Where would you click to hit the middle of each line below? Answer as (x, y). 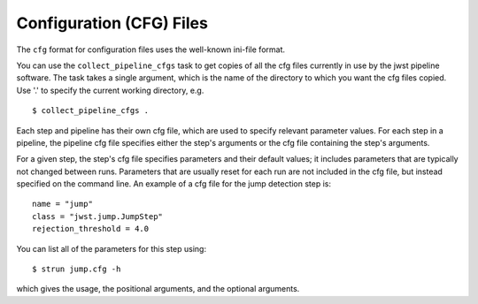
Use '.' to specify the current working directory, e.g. (110, 90)
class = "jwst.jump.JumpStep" (98, 216)
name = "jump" (62, 204)
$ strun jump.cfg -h (77, 269)
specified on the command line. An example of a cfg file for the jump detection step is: (174, 184)
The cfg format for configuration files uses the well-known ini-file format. (150, 49)
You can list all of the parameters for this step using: (112, 248)
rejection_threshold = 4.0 (91, 229)
